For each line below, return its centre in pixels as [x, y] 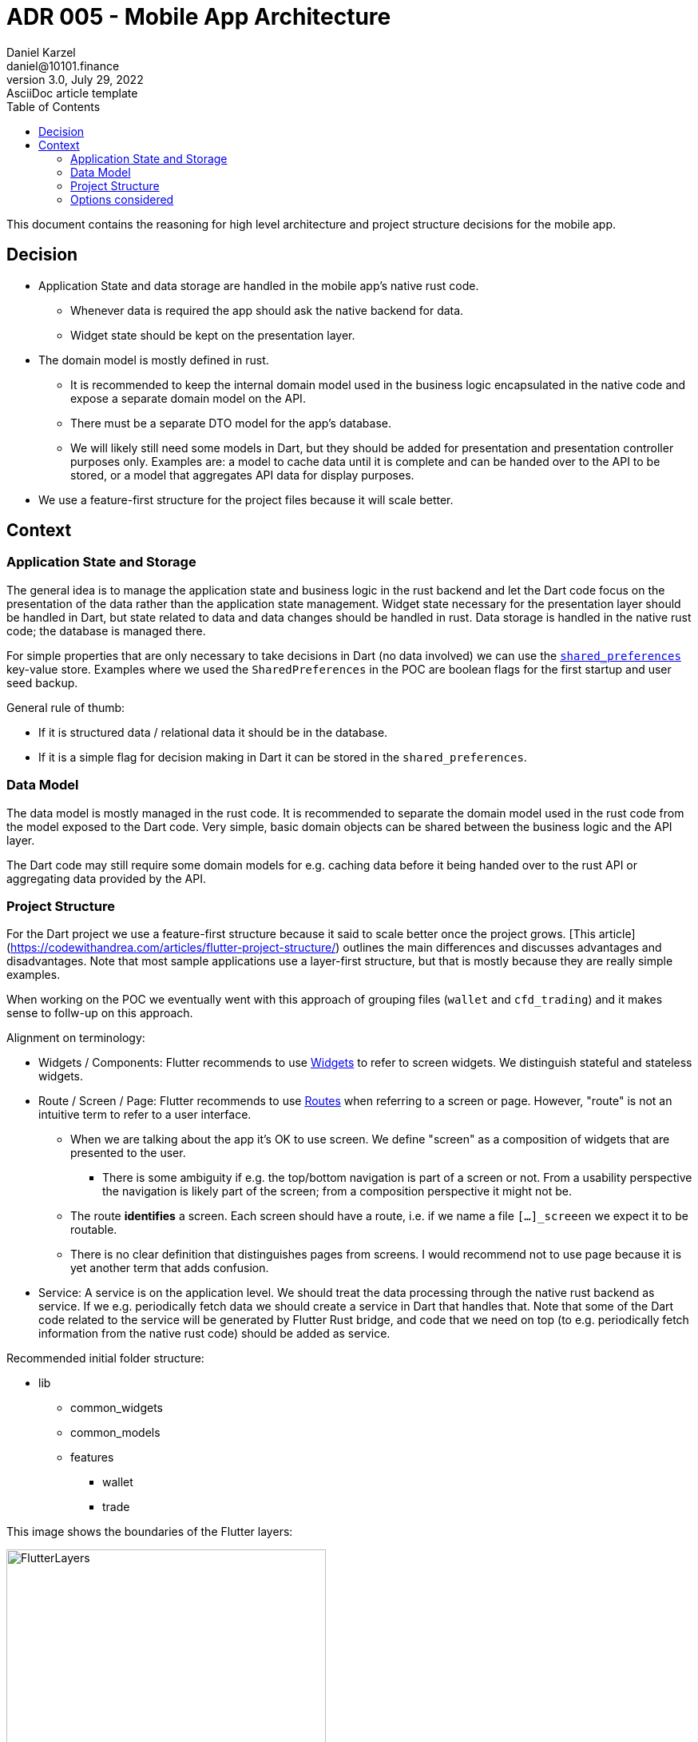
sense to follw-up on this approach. [100, 1013]
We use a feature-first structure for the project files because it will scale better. [246, 499]
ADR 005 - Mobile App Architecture [199, 17]
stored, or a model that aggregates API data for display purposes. [242, 475]
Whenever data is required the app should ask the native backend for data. [267, 310]
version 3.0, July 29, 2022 [75, 79]
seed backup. [42, 682]
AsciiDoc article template [72, 93]
